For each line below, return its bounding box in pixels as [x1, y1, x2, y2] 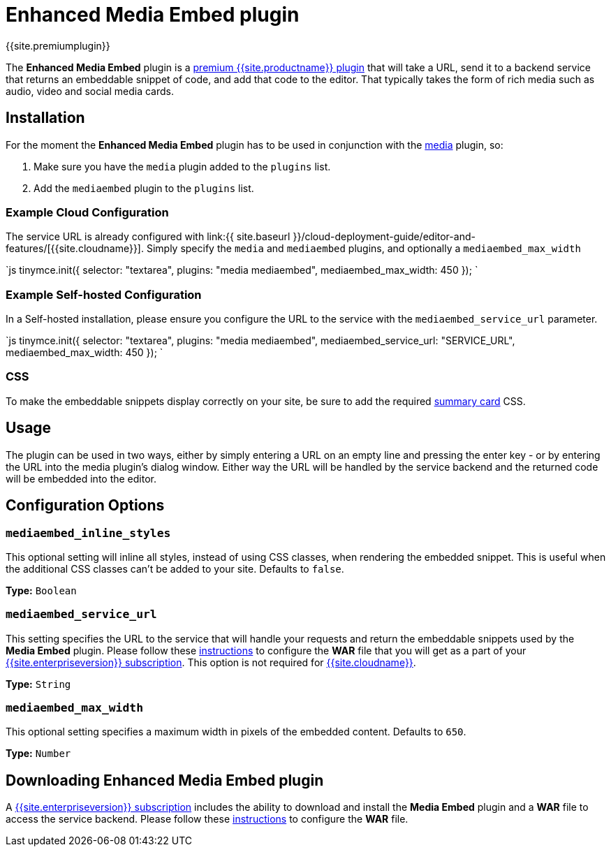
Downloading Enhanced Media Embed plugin [6, 771, 324, 789]
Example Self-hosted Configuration [6, 287, 202, 302]
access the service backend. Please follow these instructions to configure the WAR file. [6, 813, 408, 825]
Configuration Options [6, 497, 165, 515]
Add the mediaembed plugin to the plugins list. [34, 182, 254, 194]
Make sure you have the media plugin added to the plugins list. [34, 160, 331, 172]
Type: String [6, 677, 71, 690]
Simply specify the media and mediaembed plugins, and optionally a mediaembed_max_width [146, 242, 581, 255]
